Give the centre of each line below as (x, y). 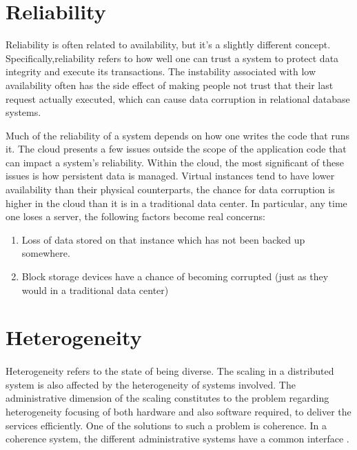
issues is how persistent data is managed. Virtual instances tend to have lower (170, 176)
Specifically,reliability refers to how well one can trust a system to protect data (172, 58)
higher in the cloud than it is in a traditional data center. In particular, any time (176, 203)
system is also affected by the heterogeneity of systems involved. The (151, 384)
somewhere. (46, 253)
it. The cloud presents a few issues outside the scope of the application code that (176, 149)
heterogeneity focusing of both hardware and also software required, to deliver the (178, 411)
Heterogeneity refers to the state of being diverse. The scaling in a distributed (170, 371)
